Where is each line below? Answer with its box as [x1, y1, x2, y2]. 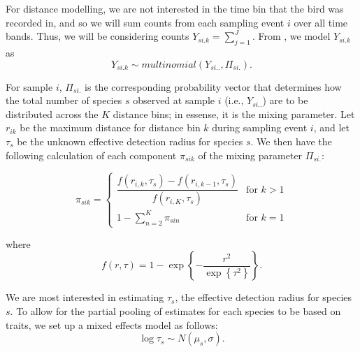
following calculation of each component [6, 147, 177, 162]
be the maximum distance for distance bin [20, 120, 201, 135]
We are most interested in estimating [6, 290, 164, 305]
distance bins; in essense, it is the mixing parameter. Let [113, 106, 355, 121]
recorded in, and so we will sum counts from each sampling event [6, 15, 285, 29]
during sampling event [212, 120, 308, 135]
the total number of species [6, 93, 122, 108]
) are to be [262, 93, 308, 108]
